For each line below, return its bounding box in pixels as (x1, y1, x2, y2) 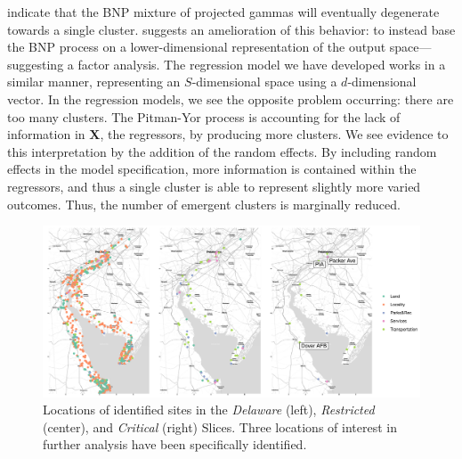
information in (7, 125, 85, 143)
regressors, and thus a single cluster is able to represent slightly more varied (7, 176, 421, 195)
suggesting (7, 54, 64, 73)
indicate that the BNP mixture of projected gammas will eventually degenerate (7, 3, 440, 20)
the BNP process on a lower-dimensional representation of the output (7, 37, 386, 56)
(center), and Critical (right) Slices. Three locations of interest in (43, 417, 397, 436)
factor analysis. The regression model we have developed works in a (77, 54, 446, 73)
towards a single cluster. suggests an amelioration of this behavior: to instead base (7, 20, 456, 38)
